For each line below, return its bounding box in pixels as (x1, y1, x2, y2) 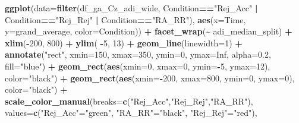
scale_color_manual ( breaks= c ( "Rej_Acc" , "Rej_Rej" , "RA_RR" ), (5, 94, 253, 107)
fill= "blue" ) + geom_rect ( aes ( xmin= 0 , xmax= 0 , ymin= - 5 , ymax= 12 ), (5, 59, 270, 72)
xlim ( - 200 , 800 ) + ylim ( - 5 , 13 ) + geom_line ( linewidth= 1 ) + (5, 36, 243, 49)
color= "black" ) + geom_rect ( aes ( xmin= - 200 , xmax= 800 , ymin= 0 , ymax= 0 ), (5, 71, 295, 84)
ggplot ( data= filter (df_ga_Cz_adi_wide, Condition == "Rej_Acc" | (5, 2, 258, 14)
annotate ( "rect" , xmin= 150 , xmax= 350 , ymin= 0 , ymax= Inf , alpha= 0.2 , (5, 48, 271, 61)
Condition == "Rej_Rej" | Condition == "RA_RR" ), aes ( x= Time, (5, 13, 246, 26)
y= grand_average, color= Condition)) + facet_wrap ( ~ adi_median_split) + (5, 25, 292, 37)
